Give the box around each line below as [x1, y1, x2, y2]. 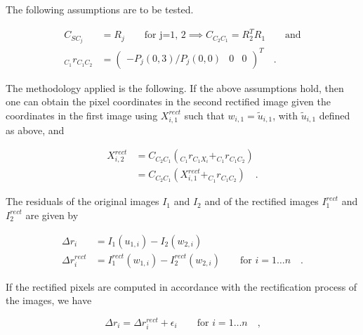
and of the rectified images [204, 194, 319, 209]
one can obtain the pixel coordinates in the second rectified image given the [6, 94, 331, 109]
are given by [25, 207, 79, 222]
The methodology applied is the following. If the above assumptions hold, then [6, 80, 344, 95]
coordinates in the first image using [6, 107, 158, 122]
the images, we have [6, 293, 92, 308]
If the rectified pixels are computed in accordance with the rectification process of [6, 279, 357, 294]
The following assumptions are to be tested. [6, 2, 194, 16]
